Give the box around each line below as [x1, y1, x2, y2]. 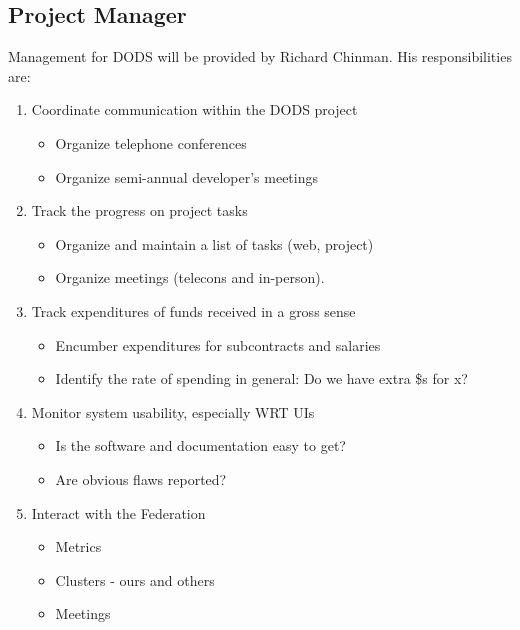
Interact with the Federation [31, 502, 206, 523]
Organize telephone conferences [55, 132, 247, 153]
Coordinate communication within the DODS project [31, 99, 358, 120]
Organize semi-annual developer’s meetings [55, 166, 318, 187]
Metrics [55, 536, 102, 557]
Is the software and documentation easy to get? [55, 435, 346, 456]
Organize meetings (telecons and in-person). [55, 267, 325, 288]
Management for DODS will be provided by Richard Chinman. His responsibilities [8, 46, 512, 67]
